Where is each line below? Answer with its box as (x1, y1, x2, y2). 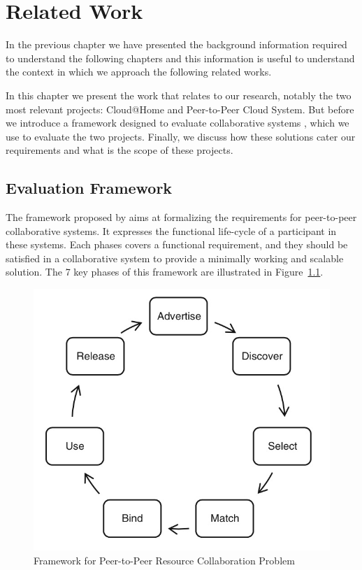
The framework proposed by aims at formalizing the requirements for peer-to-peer (6, 210, 357, 225)
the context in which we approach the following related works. (6, 64, 272, 79)
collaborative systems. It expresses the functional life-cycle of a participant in (6, 223, 337, 238)
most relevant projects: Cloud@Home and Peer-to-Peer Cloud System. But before (6, 101, 354, 116)
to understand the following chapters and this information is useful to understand (6, 50, 355, 65)
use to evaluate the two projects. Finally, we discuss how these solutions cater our (6, 129, 356, 143)
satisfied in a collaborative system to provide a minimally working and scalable (6, 250, 344, 265)
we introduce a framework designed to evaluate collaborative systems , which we (6, 115, 349, 130)
